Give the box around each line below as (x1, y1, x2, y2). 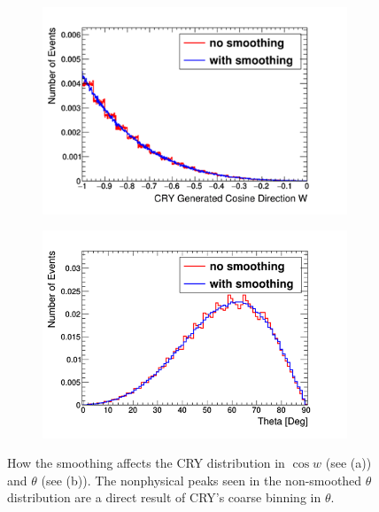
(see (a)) (325, 454, 372, 472)
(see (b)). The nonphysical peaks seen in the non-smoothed (41, 470, 362, 489)
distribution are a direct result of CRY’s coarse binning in (7, 488, 321, 507)
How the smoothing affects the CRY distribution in (7, 454, 285, 472)
